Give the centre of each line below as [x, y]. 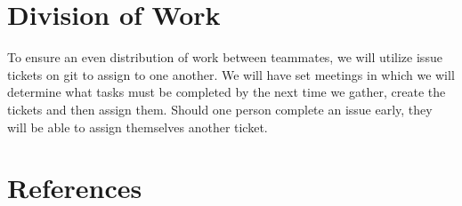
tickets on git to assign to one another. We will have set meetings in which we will [231, 74]
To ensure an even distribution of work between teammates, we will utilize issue [225, 57]
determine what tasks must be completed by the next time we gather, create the [227, 92]
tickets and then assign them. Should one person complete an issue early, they [220, 109]
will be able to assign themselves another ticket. [138, 127]
